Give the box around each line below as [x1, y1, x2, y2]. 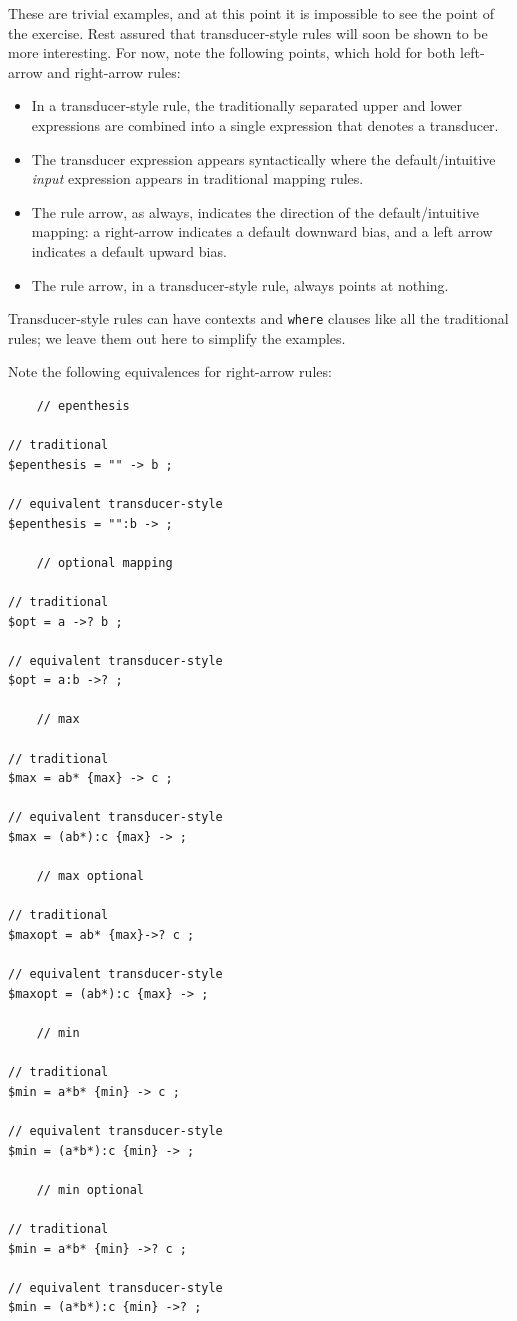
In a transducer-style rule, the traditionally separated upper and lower [31, 95, 463, 116]
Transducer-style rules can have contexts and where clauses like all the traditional [8, 308, 509, 329]
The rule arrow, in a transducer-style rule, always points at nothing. [31, 274, 449, 295]
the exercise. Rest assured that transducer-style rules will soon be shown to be [8, 22, 488, 43]
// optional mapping [36, 555, 173, 570]
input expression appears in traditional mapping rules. [31, 168, 364, 189]
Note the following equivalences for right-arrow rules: [8, 361, 332, 382]
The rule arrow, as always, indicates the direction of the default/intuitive [31, 201, 480, 222]
